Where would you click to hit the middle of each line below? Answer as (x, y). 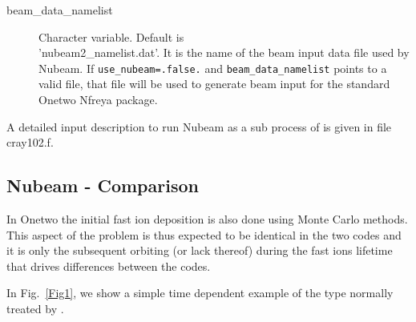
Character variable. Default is (111, 36)
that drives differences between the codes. (109, 266)
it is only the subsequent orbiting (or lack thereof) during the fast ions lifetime (200, 250)
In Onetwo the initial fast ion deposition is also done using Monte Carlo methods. (207, 219)
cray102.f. (30, 142)
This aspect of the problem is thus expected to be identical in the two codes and (204, 234)
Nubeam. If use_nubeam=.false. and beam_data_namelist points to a (213, 68)
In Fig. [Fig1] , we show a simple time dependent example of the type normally (200, 293)
